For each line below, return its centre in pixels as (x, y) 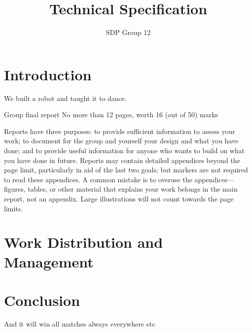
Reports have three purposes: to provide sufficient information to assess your (120, 131)
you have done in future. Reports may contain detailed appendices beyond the (122, 160)
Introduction (48, 74)
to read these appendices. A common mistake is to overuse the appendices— (119, 179)
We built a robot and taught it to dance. (65, 98)
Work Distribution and (84, 242)
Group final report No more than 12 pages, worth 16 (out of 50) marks (111, 115)
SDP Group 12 (128, 32)
